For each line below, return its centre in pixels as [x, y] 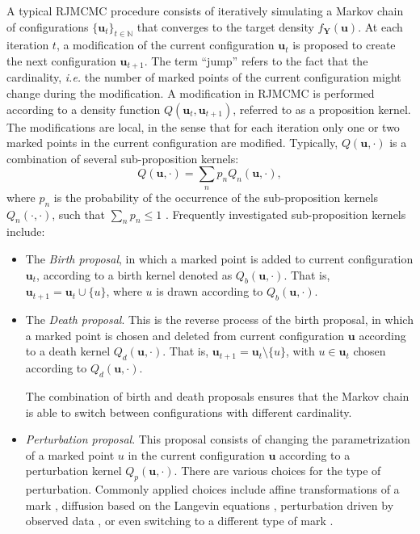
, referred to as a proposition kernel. [322, 109]
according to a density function [84, 109]
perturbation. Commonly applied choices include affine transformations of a [212, 489]
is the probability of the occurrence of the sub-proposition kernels [216, 197]
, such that [79, 214]
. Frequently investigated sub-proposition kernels [286, 214]
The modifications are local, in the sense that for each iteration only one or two [203, 126]
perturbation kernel [73, 471]
